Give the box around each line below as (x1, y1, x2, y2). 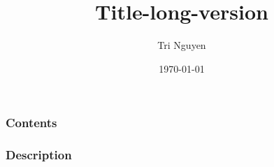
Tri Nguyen (157, 38, 206, 52)
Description (6, 146, 72, 164)
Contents (6, 114, 57, 131)
